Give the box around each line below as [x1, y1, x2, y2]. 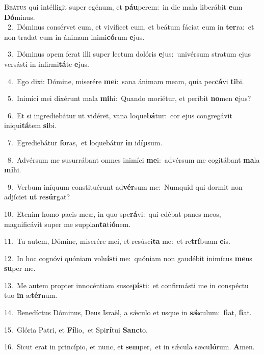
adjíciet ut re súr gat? [4, 191, 70, 202]
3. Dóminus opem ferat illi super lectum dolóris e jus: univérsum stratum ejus [7, 48, 251, 59]
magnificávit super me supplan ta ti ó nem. [4, 218, 131, 229]
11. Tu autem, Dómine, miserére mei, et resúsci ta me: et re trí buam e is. [4, 236, 230, 246]
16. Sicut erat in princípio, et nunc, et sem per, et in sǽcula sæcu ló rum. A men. [4, 341, 255, 352]
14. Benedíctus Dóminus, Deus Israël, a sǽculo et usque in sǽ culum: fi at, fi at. [4, 307, 252, 318]
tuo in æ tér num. [4, 290, 58, 300]
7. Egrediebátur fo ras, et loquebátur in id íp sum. [7, 137, 163, 147]
